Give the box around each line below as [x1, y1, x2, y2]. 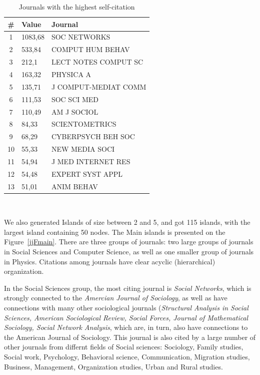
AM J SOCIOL [51, 106, 98, 117]
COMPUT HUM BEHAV [51, 44, 130, 55]
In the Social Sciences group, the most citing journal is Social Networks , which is [4, 282, 251, 293]
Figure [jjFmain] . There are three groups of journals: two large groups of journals [4, 236, 253, 247]
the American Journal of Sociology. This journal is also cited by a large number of [4, 331, 256, 342]
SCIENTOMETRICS [51, 119, 116, 129]
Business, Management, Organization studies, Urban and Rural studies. [4, 361, 223, 371]
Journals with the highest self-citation [18, 2, 135, 12]
